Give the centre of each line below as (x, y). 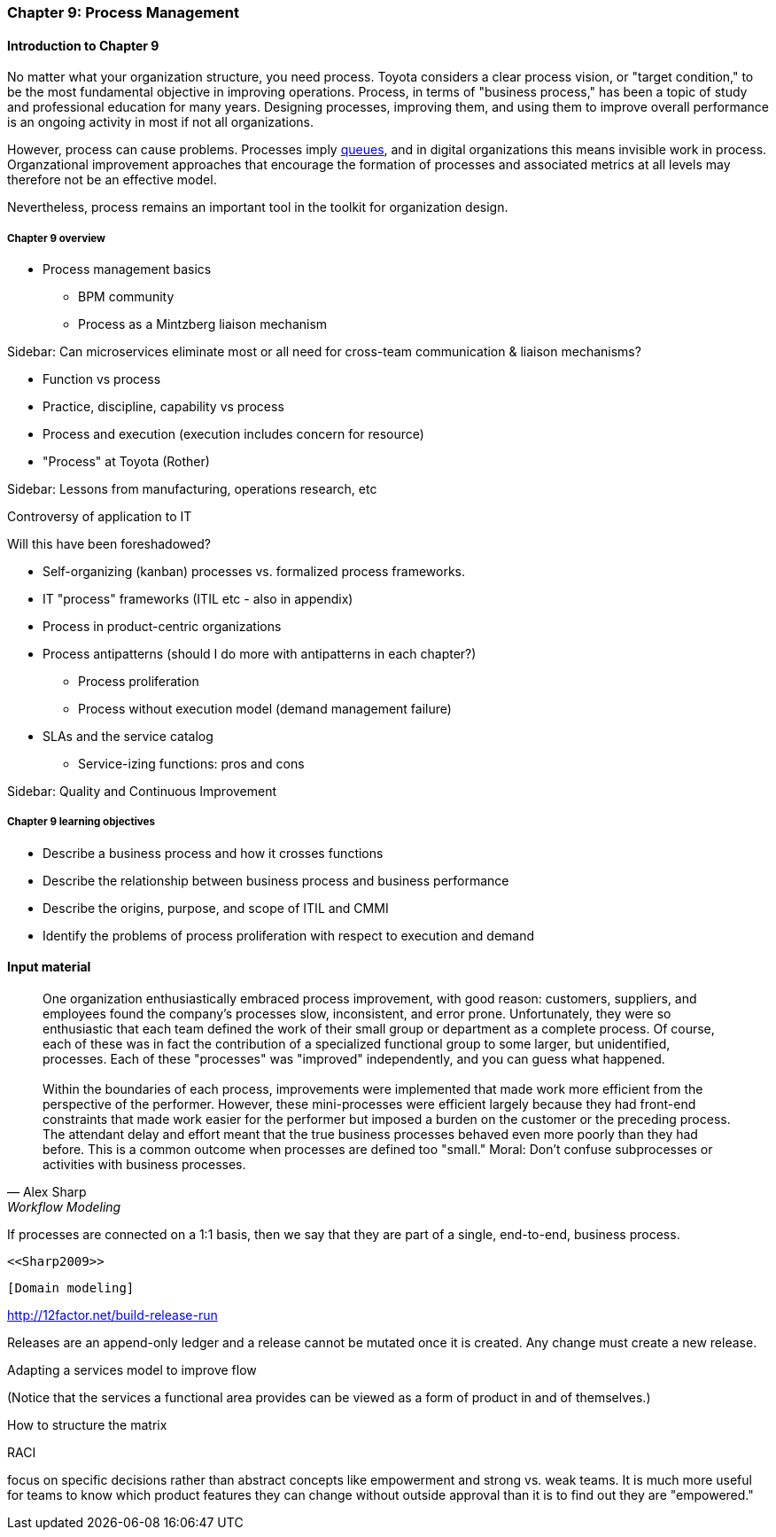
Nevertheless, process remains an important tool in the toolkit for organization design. (258, 207)
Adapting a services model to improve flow (132, 1370)
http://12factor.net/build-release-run (113, 1315)
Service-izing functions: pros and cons (191, 764)
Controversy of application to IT (100, 516)
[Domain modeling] (71, 1288)
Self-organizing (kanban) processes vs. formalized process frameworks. (254, 571)
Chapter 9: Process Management (123, 12)
